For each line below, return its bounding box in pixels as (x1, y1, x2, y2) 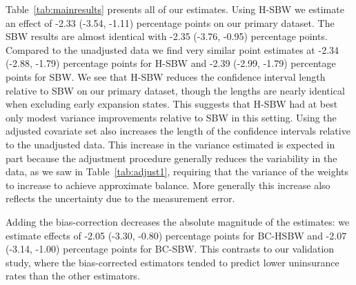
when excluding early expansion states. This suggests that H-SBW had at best (6, 97, 338, 111)
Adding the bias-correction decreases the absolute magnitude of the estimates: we (6, 214, 350, 228)
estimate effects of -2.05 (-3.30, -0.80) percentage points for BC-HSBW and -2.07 (6, 228, 347, 242)
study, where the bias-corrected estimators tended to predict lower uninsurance (6, 255, 339, 269)
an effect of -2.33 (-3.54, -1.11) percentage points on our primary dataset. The (6, 15, 335, 30)
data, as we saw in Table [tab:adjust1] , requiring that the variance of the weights (6, 164, 349, 179)
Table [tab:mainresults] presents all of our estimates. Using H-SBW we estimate (6, 2, 344, 16)
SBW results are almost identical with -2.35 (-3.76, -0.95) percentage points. (6, 29, 328, 43)
